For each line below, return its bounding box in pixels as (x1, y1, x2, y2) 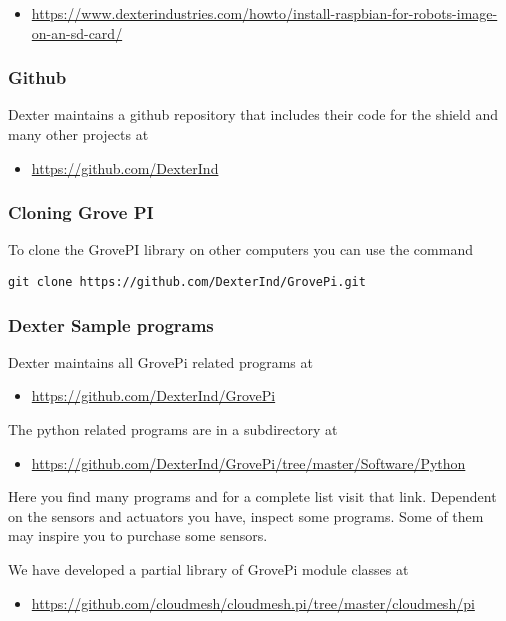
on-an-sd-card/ (31, 22, 123, 43)
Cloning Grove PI (8, 200, 154, 225)
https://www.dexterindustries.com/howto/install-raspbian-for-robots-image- (31, 3, 498, 23)
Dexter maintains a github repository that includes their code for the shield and (8, 104, 498, 125)
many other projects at (8, 124, 149, 144)
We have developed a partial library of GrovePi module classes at (8, 559, 409, 580)
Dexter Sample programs (8, 312, 214, 337)
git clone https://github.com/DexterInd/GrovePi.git (8, 275, 366, 289)
